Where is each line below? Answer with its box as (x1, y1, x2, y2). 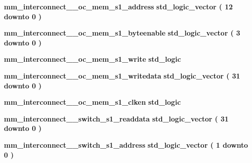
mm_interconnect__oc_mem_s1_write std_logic (4, 54, 181, 64)
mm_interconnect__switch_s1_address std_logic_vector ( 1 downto (4, 139, 248, 150)
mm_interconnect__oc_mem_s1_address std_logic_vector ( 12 (4, 1, 233, 11)
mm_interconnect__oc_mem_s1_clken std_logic (4, 97, 181, 107)
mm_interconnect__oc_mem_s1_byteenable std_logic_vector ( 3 (4, 28, 241, 38)
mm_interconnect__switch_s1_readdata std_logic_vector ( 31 (4, 113, 229, 123)
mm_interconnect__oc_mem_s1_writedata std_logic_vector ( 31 (4, 70, 240, 81)
